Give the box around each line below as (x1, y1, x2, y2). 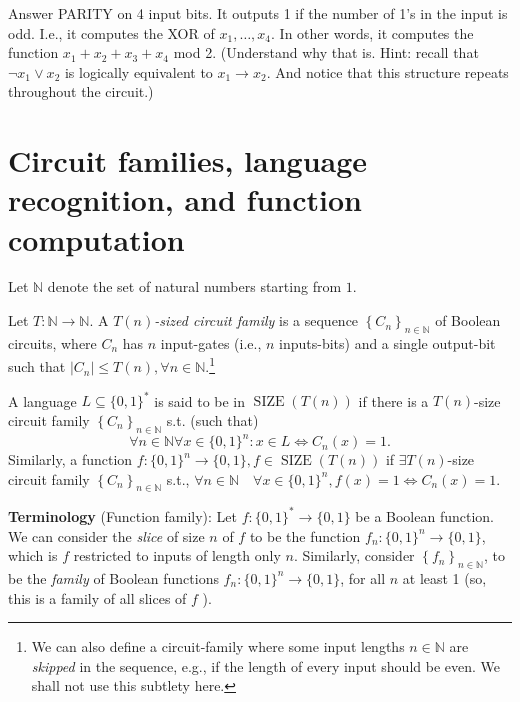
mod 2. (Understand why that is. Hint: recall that (173, 42, 479, 63)
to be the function (249, 525, 361, 546)
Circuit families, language (8, 140, 368, 181)
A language (8, 390, 77, 411)
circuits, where (8, 332, 97, 353)
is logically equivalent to (64, 61, 213, 82)
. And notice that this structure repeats (266, 61, 509, 82)
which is (8, 545, 58, 566)
